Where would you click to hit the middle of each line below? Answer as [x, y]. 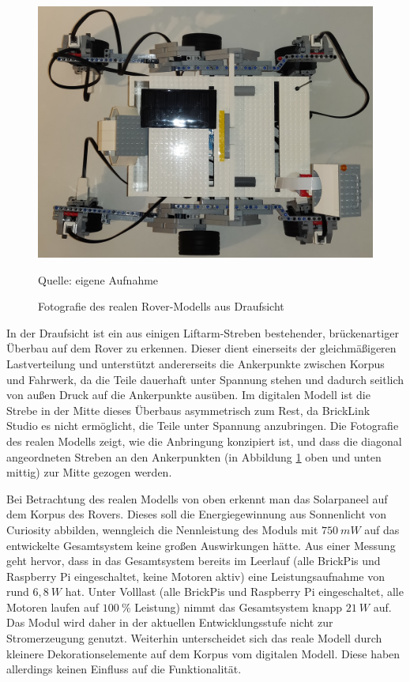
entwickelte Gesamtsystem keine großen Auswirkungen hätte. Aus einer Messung [201, 545]
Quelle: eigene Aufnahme [98, 279]
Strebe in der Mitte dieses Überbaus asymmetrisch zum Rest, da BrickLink [188, 410]
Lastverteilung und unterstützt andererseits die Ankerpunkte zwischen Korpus [196, 363]
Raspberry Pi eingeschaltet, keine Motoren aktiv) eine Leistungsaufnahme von [196, 576]
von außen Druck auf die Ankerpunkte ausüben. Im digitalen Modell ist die [188, 395]
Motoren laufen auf [53, 607]
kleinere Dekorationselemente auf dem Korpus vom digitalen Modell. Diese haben [203, 653]
